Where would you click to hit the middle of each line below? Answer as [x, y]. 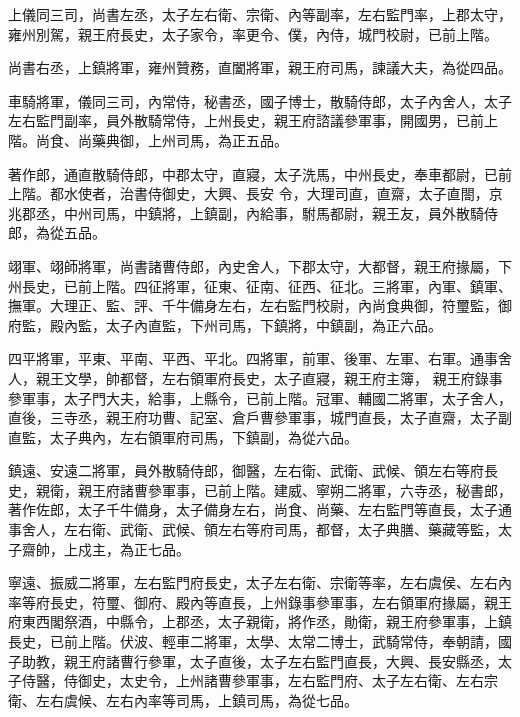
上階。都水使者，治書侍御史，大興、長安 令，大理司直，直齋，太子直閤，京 [255, 193]
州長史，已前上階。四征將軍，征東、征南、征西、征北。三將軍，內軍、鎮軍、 [260, 285]
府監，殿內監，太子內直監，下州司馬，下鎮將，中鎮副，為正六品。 [225, 324]
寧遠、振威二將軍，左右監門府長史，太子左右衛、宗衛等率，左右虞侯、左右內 [260, 582]
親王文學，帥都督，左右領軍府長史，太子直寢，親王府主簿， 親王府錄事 [269, 377]
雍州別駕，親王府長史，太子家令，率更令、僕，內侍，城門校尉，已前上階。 [253, 33]
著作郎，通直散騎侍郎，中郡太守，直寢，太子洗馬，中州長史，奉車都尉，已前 [260, 173]
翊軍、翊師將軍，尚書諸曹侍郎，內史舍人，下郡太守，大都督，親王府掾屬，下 [260, 265]
